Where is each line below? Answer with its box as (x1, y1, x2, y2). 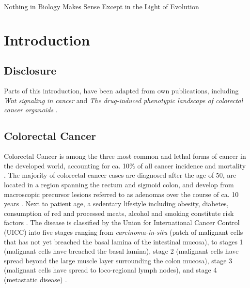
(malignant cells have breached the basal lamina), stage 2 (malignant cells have (4, 246, 239, 256)
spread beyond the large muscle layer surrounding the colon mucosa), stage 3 (4, 255, 233, 265)
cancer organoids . (4, 105, 58, 115)
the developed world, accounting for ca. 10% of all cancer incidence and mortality (4, 160, 246, 170)
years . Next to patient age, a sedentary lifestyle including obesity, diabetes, (4, 198, 229, 209)
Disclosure (4, 63, 57, 78)
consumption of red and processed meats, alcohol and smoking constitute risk (4, 208, 234, 218)
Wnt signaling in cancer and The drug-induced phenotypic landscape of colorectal (4, 95, 243, 105)
